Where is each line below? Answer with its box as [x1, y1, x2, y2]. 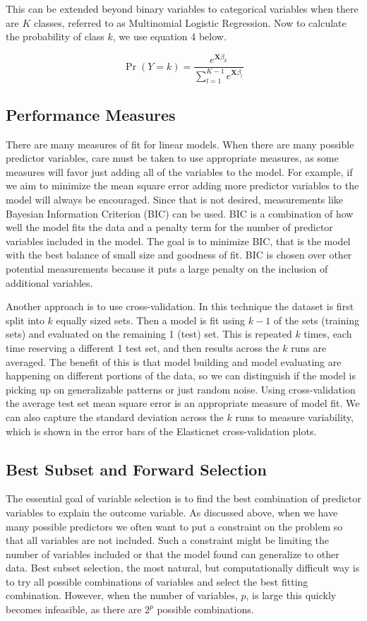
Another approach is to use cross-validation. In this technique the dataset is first [6, 299, 354, 314]
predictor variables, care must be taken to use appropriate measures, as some [6, 150, 339, 165]
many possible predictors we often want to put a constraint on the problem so [6, 519, 343, 533]
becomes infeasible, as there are [6, 602, 142, 617]
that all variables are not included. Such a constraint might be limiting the [6, 533, 330, 548]
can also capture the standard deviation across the [6, 409, 224, 424]
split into [6, 312, 44, 327]
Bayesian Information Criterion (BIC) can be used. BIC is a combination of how [6, 206, 354, 220]
